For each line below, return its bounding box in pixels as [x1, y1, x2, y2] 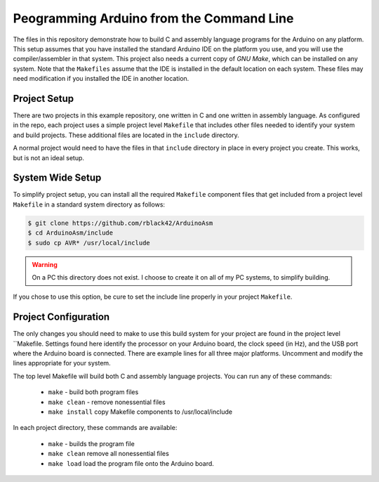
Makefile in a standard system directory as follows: [13, 200, 165, 209]
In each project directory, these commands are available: [13, 424, 178, 432]
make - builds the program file [48, 439, 135, 448]
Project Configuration [13, 311, 110, 323]
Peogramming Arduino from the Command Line [13, 11, 294, 26]
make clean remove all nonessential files [48, 450, 170, 458]
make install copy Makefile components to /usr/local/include [48, 408, 233, 416]
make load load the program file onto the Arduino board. [48, 459, 214, 467]
